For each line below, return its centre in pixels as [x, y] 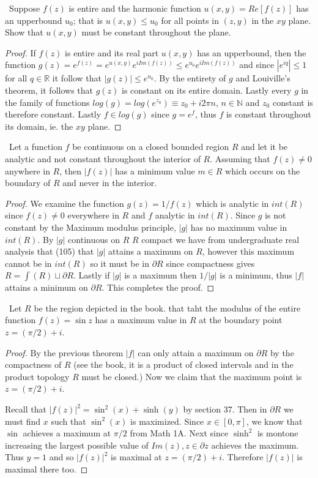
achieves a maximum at [67, 433]
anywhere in [28, 170]
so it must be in [120, 263]
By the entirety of [193, 78]
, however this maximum [248, 251]
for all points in [190, 20]
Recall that [26, 409]
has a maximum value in [141, 320]
